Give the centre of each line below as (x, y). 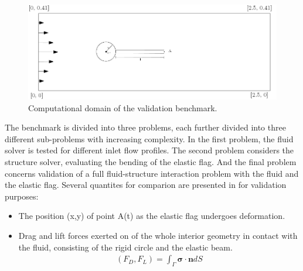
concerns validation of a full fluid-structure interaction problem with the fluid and (152, 173)
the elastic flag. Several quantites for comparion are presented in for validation (146, 185)
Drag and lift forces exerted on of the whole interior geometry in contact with (158, 235)
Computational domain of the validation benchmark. (123, 107)
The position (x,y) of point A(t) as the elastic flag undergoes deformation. (152, 216)
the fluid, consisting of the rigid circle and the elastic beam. (125, 247)
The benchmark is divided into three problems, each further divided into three (145, 127)
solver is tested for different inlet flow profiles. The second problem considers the (149, 150)
